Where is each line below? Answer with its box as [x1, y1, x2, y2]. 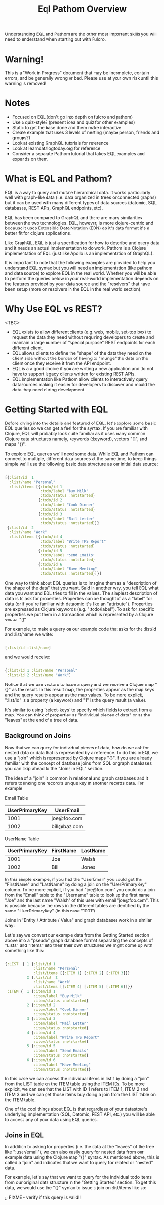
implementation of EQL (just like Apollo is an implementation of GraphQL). [5, 250, 154, 256]
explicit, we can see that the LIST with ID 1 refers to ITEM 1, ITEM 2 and [5, 1086, 148, 1092]
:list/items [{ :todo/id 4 [9, 534, 63, 540]
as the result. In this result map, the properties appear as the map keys [12, 686, 155, 692]
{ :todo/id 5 [38, 548, 63, 553]
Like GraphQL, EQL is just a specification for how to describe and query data [5, 240, 160, 246]
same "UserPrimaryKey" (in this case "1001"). [5, 908, 97, 913]
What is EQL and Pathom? [5, 173, 112, 184]
